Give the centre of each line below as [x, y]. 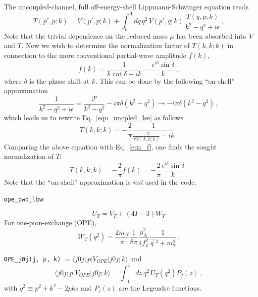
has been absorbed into [211, 35]
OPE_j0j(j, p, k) [32, 259]
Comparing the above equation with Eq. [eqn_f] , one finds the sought [110, 146]
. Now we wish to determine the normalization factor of [106, 45]
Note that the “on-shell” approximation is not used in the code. [100, 182]
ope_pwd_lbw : [25, 198]
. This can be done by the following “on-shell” [165, 80]
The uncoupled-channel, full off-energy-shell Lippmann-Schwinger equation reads [127, 6]
